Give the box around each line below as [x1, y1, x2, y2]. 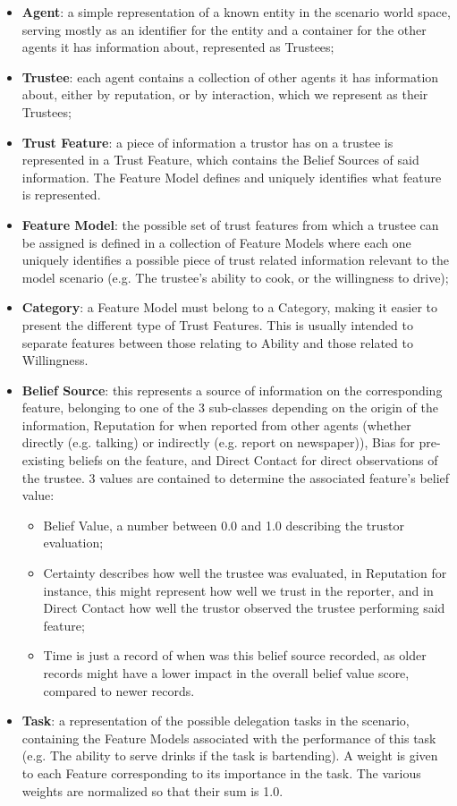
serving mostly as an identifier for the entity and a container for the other [21, 20, 427, 38]
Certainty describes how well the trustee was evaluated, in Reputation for [43, 564, 447, 582]
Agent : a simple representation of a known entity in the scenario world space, [21, 3, 451, 21]
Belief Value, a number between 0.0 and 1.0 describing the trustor [43, 515, 404, 534]
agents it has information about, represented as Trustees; [21, 38, 334, 56]
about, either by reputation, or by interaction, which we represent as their [21, 85, 428, 104]
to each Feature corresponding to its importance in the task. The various [21, 763, 421, 782]
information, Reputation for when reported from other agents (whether [21, 415, 411, 434]
